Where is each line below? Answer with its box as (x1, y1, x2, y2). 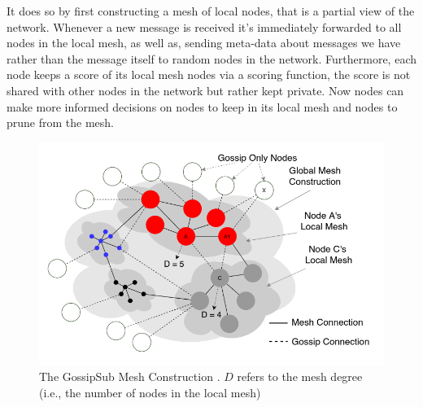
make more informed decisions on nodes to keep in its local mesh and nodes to (7, 98, 398, 115)
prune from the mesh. (7, 114, 114, 131)
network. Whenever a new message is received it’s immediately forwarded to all (7, 18, 402, 35)
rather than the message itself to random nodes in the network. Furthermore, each (7, 50, 416, 67)
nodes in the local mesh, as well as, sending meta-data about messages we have (7, 34, 401, 51)
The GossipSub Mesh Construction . (39, 368, 220, 385)
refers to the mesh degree (237, 368, 363, 385)
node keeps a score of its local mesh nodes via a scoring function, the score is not (7, 66, 411, 83)
